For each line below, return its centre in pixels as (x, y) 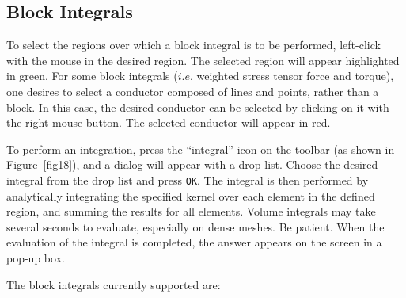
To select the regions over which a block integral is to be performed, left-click (194, 45)
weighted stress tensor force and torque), (295, 76)
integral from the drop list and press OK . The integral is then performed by (188, 180)
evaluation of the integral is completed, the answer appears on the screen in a (194, 242)
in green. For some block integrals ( (92, 76)
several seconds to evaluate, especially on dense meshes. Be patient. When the (195, 226)
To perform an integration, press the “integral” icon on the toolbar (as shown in (201, 149)
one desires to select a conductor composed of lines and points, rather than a (193, 91)
